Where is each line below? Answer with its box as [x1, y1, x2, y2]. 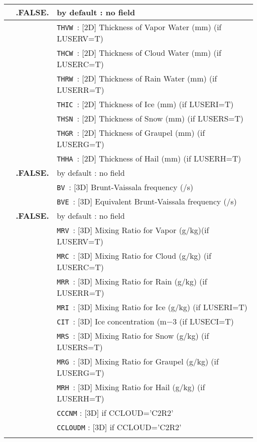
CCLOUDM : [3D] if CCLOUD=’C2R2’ [57, 421, 182, 433]
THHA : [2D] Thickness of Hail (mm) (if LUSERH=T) [57, 153, 241, 164]
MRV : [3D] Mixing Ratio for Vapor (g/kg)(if [57, 224, 209, 236]
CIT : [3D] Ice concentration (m [57, 316, 167, 327]
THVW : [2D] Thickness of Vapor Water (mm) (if [57, 21, 222, 33]
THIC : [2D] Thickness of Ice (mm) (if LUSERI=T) [57, 98, 234, 110]
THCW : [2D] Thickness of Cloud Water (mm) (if [57, 47, 221, 58]
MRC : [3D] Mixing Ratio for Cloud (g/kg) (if [57, 250, 212, 261]
